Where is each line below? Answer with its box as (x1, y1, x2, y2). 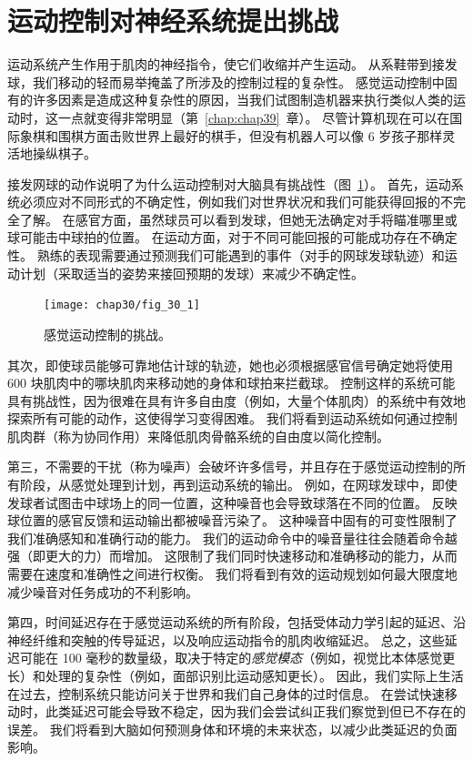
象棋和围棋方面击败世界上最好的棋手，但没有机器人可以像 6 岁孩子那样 (19, 126, 443, 145)
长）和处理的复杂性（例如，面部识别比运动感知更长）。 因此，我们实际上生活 (7, 666, 464, 685)
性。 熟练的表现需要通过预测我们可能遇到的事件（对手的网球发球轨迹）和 (7, 246, 445, 265)
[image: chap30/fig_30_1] (44, 299, 200, 312)
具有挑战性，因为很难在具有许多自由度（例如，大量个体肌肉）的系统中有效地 (7, 391, 466, 410)
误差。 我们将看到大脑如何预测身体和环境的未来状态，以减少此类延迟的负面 (7, 719, 458, 738)
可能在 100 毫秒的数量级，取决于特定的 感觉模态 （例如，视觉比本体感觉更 (19, 648, 456, 667)
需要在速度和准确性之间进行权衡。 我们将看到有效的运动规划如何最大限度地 (7, 564, 458, 583)
